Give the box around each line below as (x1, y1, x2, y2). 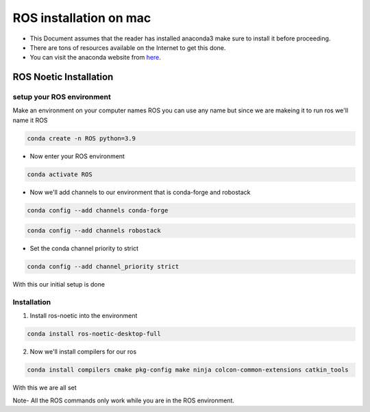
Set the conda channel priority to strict (29, 244, 139, 253)
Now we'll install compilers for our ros (29, 348, 137, 356)
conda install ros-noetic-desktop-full (27, 330, 161, 338)
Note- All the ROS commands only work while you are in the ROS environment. (12, 396, 235, 404)
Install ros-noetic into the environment (29, 312, 138, 320)
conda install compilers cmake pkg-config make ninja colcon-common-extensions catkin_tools (27, 366, 349, 374)
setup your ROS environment (12, 93, 111, 102)
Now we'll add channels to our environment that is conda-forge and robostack (29, 188, 251, 196)
